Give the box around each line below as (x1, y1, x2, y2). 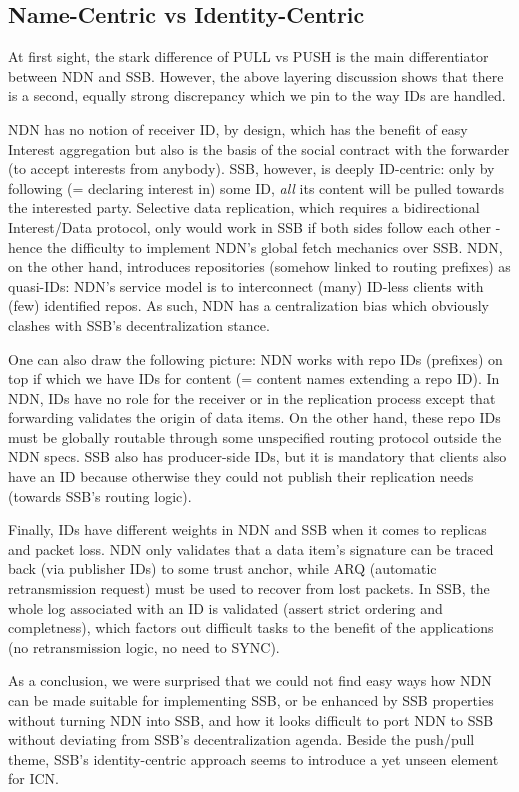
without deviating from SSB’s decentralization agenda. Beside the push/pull (8, 729, 475, 750)
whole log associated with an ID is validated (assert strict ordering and (8, 597, 443, 618)
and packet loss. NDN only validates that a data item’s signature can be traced (8, 538, 494, 559)
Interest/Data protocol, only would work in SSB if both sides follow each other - (8, 216, 501, 237)
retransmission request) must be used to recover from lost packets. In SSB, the (8, 578, 490, 599)
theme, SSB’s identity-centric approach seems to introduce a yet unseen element (8, 748, 499, 769)
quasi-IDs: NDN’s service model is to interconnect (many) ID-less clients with (8, 275, 484, 296)
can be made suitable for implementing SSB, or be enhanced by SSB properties (8, 690, 494, 711)
